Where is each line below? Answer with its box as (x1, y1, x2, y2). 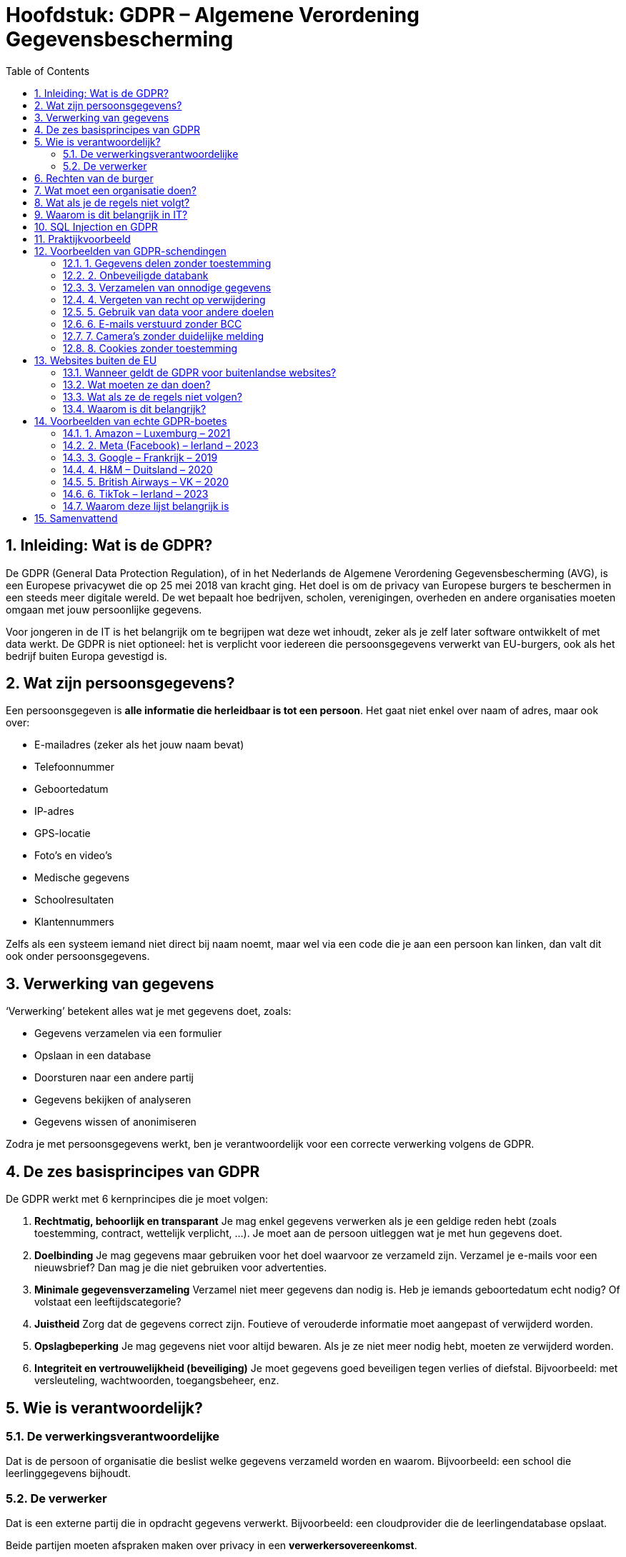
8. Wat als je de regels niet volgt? (34, 196, 190, 209)
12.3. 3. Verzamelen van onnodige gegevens (63, 281, 272, 294)
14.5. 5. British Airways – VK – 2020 (63, 475, 229, 488)
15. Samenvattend (34, 511, 118, 524)
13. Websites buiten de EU (34, 354, 157, 366)
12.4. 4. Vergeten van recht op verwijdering (63, 293, 266, 306)
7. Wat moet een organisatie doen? (34, 184, 197, 196)
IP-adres (34, 805, 74, 818)
